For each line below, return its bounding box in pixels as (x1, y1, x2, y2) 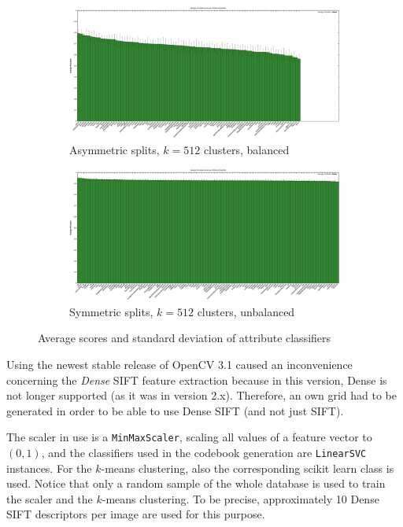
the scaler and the (6, 490, 93, 507)
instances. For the (6, 459, 92, 476)
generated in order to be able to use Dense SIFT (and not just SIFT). (6, 402, 344, 418)
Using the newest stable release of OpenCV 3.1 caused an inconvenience (6, 356, 353, 372)
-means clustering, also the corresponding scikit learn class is (101, 459, 394, 476)
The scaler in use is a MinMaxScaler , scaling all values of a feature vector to (6, 429, 372, 445)
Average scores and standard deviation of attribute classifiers (38, 330, 331, 346)
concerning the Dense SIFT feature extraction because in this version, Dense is (6, 371, 387, 388)
